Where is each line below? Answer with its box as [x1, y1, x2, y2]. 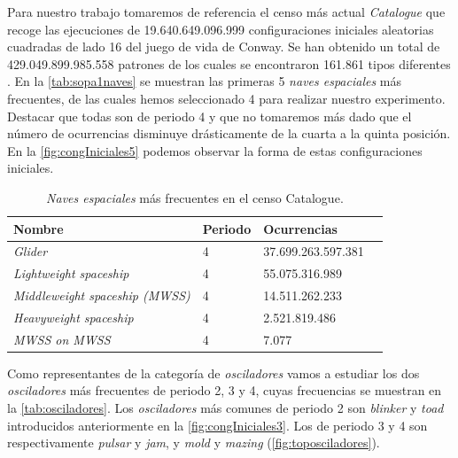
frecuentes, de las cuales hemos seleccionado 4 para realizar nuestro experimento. [7, 89, 446, 107]
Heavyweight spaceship [13, 307, 134, 326]
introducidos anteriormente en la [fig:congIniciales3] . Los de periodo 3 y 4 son [7, 415, 428, 434]
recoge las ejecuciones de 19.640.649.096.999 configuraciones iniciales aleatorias [7, 19, 434, 38]
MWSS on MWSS [13, 330, 111, 348]
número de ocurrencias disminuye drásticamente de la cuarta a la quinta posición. [7, 124, 451, 143]
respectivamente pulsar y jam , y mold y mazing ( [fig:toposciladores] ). [7, 433, 380, 452]
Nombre [13, 219, 64, 237]
